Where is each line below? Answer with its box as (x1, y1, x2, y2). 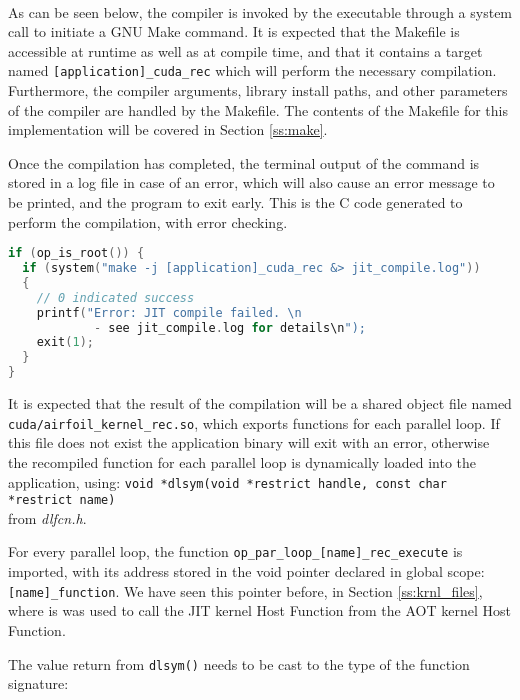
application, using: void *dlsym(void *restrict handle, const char (8, 471, 447, 492)
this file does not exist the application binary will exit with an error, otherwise (8, 432, 490, 453)
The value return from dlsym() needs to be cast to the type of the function (8, 653, 470, 674)
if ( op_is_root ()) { (8, 246, 145, 261)
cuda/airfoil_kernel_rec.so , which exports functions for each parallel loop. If (8, 412, 500, 433)
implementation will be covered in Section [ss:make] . (8, 119, 328, 140)
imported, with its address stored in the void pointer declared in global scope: (8, 561, 485, 582)
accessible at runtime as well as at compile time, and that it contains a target (8, 40, 483, 61)
